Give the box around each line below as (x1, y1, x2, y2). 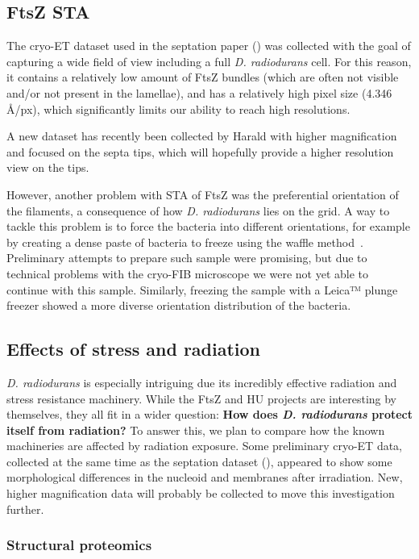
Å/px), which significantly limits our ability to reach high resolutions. (6, 100, 351, 117)
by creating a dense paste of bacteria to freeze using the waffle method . (6, 233, 363, 250)
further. (6, 500, 44, 517)
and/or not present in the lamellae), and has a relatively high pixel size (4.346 (6, 84, 392, 101)
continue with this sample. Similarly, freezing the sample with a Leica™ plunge (6, 281, 398, 298)
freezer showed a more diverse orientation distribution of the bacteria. (6, 297, 351, 314)
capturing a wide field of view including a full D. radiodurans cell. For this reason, (6, 52, 412, 69)
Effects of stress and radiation (6, 336, 261, 361)
